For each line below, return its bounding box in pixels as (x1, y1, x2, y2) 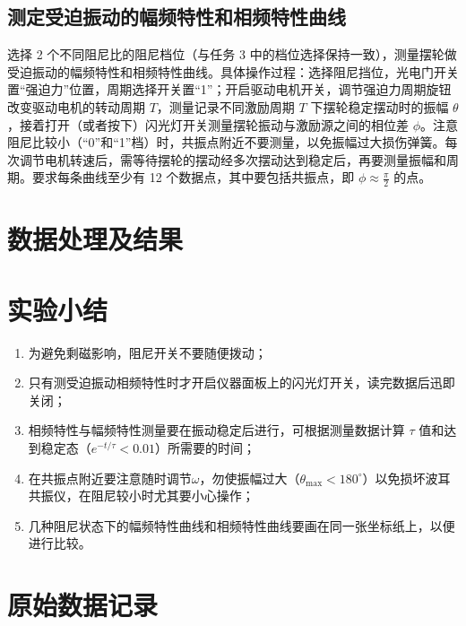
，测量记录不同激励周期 (156, 97, 295, 116)
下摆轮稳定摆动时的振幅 (310, 97, 449, 116)
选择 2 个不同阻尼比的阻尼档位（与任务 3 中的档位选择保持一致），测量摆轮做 (7, 45, 457, 64)
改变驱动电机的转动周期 (7, 97, 145, 116)
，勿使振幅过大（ (199, 468, 300, 487)
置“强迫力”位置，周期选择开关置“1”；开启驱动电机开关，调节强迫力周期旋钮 (7, 80, 452, 99)
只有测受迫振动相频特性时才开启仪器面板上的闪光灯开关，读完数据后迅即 (28, 373, 455, 392)
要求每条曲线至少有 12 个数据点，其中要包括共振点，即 (31, 168, 355, 187)
